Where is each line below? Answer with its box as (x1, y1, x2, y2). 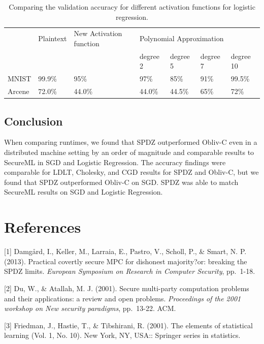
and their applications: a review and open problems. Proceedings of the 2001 (4, 293, 241, 303)
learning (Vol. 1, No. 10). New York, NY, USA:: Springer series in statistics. (4, 330, 241, 340)
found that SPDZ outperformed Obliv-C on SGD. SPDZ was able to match (4, 176, 239, 187)
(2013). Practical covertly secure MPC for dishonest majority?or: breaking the (4, 256, 247, 266)
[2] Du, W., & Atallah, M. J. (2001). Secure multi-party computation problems (4, 283, 249, 293)
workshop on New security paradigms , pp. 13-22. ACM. (4, 303, 176, 314)
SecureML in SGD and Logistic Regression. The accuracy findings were (4, 157, 226, 167)
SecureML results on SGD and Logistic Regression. (4, 186, 163, 197)
